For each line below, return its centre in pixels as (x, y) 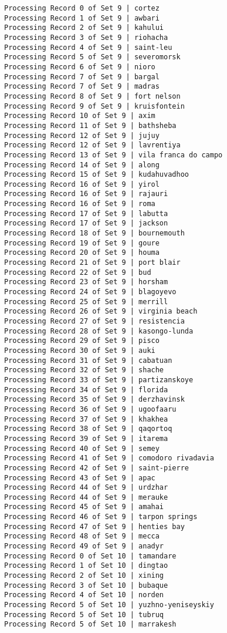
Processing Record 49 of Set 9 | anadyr (84, 546)
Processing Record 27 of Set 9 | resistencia (94, 321)
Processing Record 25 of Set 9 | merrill (86, 302)
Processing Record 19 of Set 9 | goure (82, 243)
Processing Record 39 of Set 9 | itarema (86, 438)
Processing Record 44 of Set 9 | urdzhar (86, 488)
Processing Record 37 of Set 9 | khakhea (86, 419)
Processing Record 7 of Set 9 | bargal (82, 77)
